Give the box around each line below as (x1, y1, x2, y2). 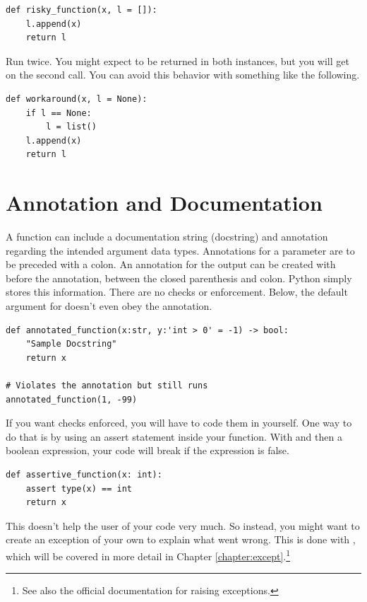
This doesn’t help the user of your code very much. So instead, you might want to (6, 518, 360, 533)
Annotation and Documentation (6, 188, 323, 217)
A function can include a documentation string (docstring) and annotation (6, 229, 328, 244)
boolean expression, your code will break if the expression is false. (6, 443, 289, 458)
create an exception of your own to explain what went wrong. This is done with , (6, 532, 356, 547)
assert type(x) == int (25, 483, 132, 494)
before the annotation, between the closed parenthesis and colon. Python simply (6, 270, 352, 285)
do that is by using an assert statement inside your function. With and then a (6, 429, 342, 444)
